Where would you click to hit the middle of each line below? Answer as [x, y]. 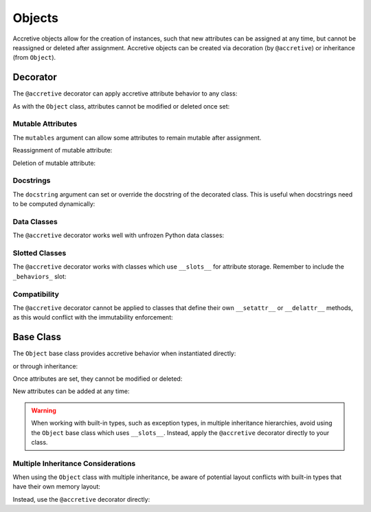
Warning [44, 410]
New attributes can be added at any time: [71, 391]
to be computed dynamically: [54, 204]
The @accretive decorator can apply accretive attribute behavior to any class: [125, 93]
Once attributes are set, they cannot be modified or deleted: [98, 379]
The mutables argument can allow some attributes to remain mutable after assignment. [137, 137]
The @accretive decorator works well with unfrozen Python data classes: [119, 235]
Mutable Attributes [45, 124]
